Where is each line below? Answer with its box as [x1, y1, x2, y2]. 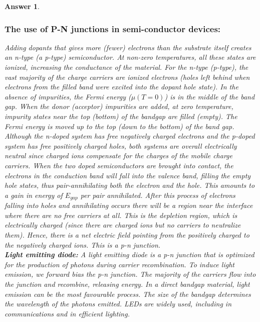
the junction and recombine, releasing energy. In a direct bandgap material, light [5, 278, 250, 289]
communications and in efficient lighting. [5, 308, 130, 318]
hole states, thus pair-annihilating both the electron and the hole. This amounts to [5, 180, 255, 190]
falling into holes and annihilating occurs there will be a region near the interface [5, 200, 253, 210]
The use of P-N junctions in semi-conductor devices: [5, 22, 221, 35]
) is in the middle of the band [164, 91, 255, 101]
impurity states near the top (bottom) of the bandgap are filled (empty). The [5, 111, 237, 121]
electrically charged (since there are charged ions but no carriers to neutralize [5, 220, 241, 230]
